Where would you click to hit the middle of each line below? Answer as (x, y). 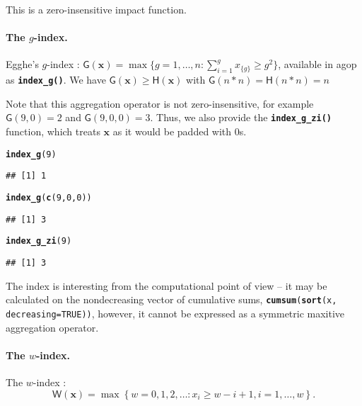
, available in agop (317, 64)
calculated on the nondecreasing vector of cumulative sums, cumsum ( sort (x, (171, 299)
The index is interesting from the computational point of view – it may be (167, 285)
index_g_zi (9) (39, 241)
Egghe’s (22, 64)
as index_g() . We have (56, 80)
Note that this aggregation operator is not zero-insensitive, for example (160, 103)
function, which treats (53, 131)
